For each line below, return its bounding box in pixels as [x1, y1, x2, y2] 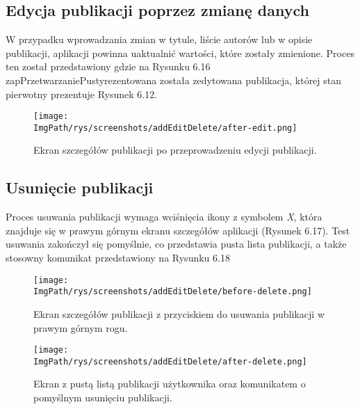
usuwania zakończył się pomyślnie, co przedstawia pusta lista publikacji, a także [6, 236, 347, 251]
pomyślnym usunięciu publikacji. [33, 390, 172, 405]
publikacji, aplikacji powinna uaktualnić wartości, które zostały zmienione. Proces [6, 45, 354, 60]
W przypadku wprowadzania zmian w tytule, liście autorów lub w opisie [6, 32, 313, 47]
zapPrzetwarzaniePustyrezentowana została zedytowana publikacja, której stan [6, 72, 342, 87]
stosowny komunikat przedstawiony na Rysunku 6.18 [6, 250, 230, 265]
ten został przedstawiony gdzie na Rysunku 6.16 [6, 59, 211, 74]
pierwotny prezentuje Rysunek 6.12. [6, 86, 158, 101]
